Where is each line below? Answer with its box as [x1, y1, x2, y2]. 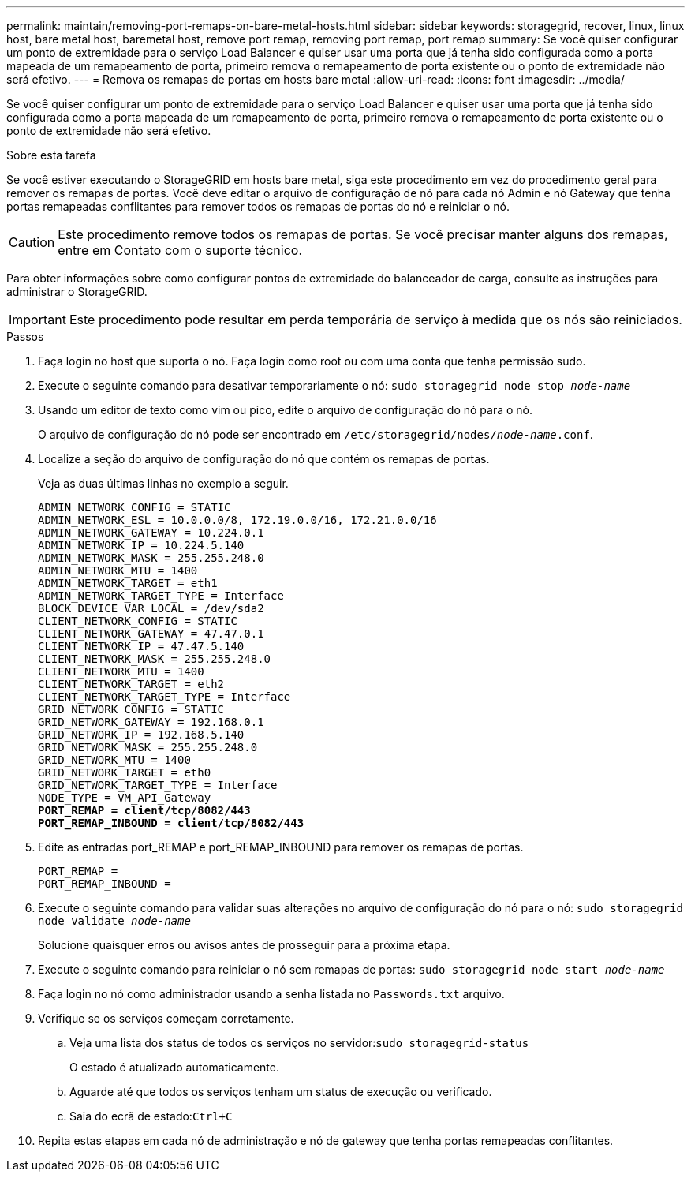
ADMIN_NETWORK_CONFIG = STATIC [38, 501, 231, 514]
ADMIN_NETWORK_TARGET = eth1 [38, 577, 218, 589]
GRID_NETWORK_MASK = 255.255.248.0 [38, 741, 258, 754]
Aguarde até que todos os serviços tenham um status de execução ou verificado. [69, 1085, 492, 1098]
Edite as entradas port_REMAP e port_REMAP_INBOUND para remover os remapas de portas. [38, 840, 524, 854]
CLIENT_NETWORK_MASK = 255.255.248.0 [38, 653, 271, 665]
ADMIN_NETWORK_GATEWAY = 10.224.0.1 [38, 526, 264, 539]
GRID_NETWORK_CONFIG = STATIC [38, 703, 225, 716]
